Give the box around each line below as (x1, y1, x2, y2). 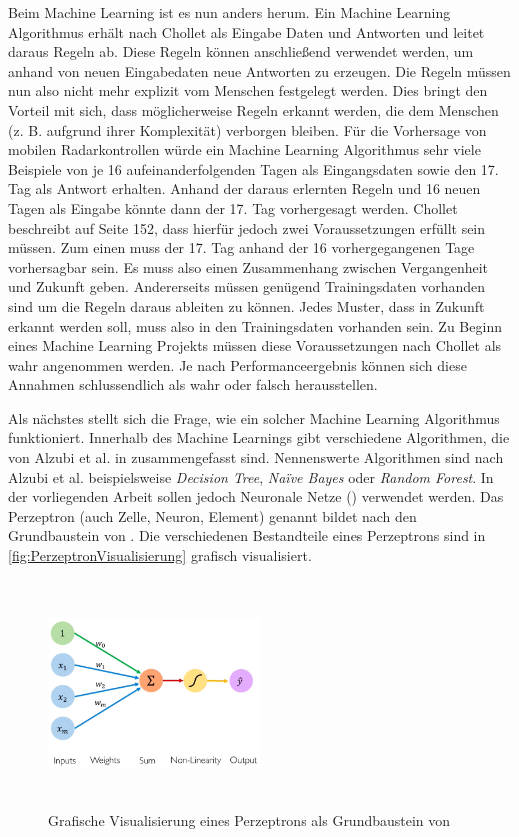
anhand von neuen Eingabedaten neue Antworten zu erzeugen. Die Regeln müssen (8, 60, 511, 81)
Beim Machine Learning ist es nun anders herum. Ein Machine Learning (8, 2, 451, 22)
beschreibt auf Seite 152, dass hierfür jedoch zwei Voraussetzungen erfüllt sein (8, 217, 486, 238)
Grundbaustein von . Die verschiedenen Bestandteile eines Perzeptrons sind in (8, 525, 486, 546)
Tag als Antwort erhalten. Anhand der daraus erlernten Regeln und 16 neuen (8, 178, 481, 199)
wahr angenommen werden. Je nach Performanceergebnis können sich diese (8, 354, 467, 375)
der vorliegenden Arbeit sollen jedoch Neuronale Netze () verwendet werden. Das (8, 486, 504, 507)
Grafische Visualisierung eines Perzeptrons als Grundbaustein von (48, 809, 451, 830)
